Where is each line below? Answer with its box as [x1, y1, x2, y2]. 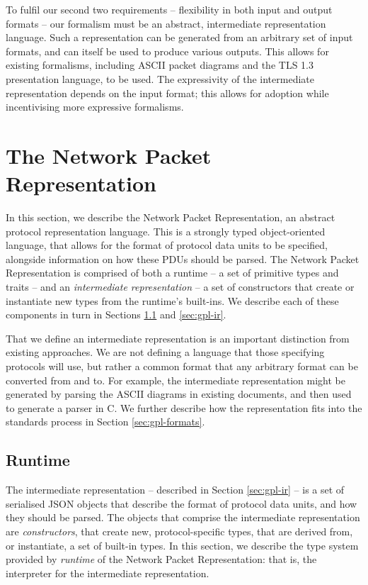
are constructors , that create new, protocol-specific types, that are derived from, [6, 523, 353, 538]
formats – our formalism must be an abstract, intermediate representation [6, 16, 326, 30]
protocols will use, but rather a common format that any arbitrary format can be [6, 359, 358, 373]
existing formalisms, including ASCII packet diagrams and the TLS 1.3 [6, 57, 314, 72]
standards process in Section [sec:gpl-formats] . [6, 414, 205, 429]
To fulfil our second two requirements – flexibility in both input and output [6, 2, 333, 16]
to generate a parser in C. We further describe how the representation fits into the [6, 400, 362, 415]
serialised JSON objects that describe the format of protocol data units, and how [6, 496, 357, 511]
